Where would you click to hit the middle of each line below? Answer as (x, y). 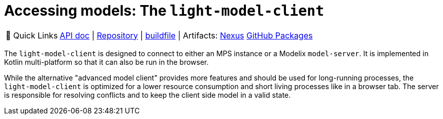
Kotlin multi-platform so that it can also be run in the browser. (106, 62)
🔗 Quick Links (32, 35)
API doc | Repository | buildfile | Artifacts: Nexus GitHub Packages (186, 35)
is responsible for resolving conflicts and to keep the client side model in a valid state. (148, 95)
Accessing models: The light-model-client (164, 11)
